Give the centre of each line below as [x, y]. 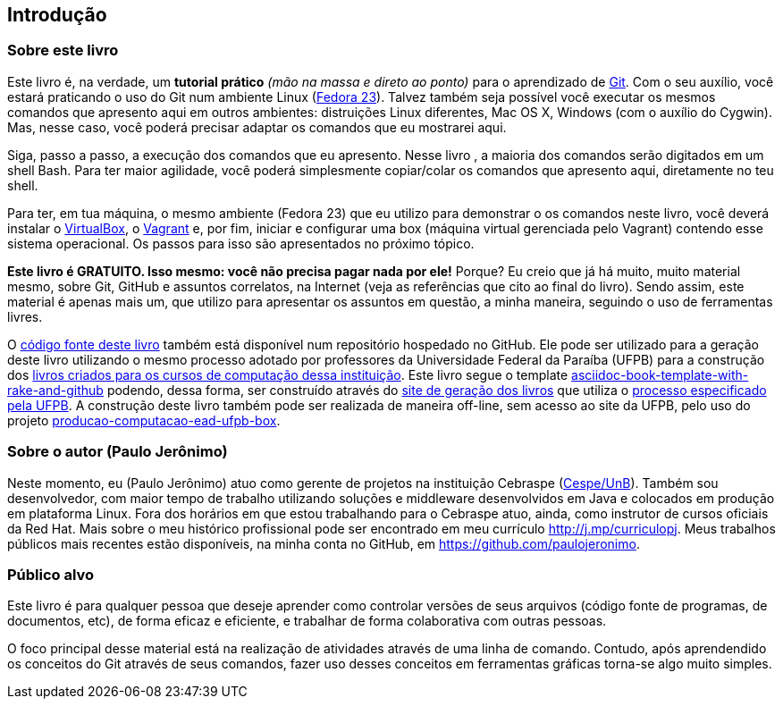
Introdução [57, 15]
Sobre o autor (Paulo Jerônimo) [118, 452]
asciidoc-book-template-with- [660, 374]
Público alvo [51, 574]
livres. [25, 316]
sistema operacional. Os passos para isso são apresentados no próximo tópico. [241, 243]
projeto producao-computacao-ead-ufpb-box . [144, 420]
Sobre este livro [63, 50]
